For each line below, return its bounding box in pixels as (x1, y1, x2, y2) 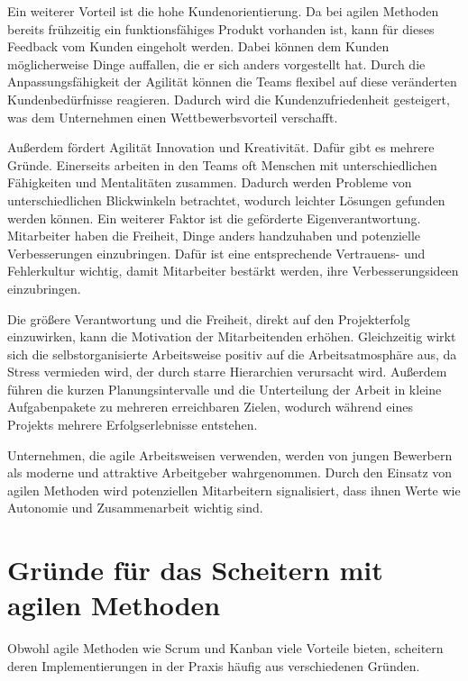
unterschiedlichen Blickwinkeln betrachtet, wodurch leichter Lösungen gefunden (7, 190, 445, 209)
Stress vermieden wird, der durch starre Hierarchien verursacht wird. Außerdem (7, 362, 447, 381)
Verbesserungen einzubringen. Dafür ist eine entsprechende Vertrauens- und (7, 243, 426, 262)
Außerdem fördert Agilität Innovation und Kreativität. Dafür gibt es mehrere (7, 138, 435, 157)
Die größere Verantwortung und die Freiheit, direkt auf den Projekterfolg (7, 309, 410, 328)
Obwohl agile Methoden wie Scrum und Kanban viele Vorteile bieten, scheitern (7, 639, 444, 658)
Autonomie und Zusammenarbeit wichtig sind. (7, 498, 263, 517)
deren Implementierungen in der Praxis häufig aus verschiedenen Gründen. (7, 656, 420, 675)
